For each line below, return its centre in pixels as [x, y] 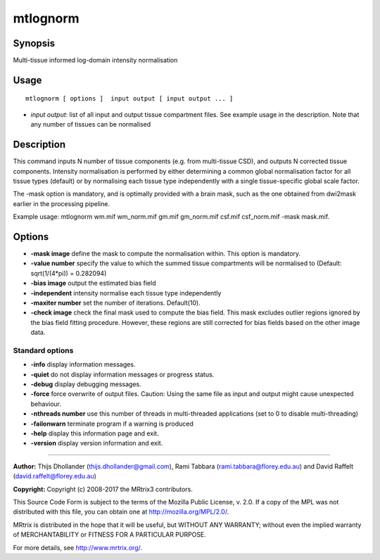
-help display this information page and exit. [95, 433]
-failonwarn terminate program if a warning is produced [112, 424]
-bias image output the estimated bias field [93, 283]
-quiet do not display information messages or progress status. [122, 374]
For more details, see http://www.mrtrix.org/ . [78, 547]
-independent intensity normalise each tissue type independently [126, 293]
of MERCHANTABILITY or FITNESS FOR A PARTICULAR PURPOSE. [110, 535]
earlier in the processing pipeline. [62, 203]
